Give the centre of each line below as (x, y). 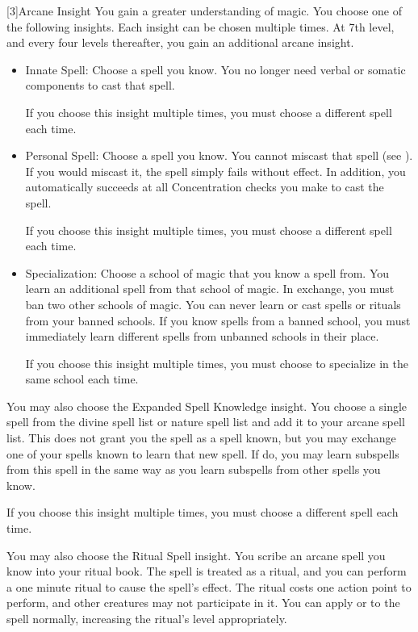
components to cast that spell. (100, 85)
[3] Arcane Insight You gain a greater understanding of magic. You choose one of (205, 10)
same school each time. (82, 379)
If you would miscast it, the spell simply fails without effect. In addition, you (215, 171)
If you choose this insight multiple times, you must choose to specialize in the (217, 363)
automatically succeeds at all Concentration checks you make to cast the (205, 187)
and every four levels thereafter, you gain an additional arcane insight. (180, 42)
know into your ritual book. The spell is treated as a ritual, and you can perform (207, 571)
